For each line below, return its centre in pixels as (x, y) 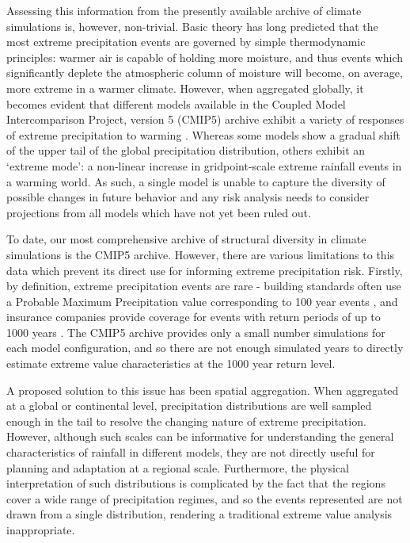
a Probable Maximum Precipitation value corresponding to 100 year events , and (202, 301)
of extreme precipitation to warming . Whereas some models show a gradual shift (203, 134)
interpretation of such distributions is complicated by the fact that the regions (196, 483)
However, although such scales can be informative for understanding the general (200, 436)
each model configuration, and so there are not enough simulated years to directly (205, 348)
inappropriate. (41, 530)
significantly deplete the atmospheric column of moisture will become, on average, (205, 73)
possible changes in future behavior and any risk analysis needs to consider (188, 197)
